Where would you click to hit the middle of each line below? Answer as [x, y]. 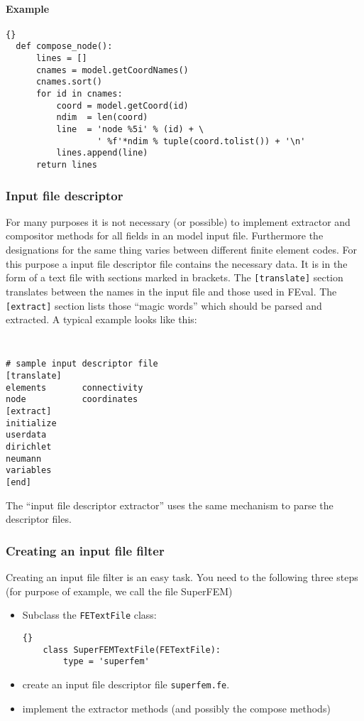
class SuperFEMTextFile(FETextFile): [132, 650]
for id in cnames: [79, 94]
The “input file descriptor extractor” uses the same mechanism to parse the [170, 505]
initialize [31, 423]
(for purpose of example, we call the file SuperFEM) [119, 591]
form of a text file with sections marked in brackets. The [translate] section [175, 277]
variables [29, 471]
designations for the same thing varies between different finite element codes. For [181, 250]
